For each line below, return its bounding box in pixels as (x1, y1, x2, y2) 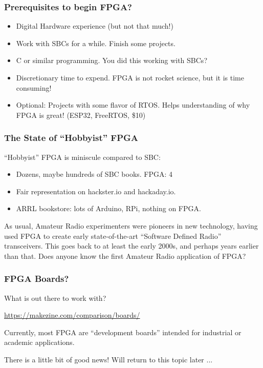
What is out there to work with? (4, 292, 106, 303)
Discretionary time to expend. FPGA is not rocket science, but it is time (16, 72, 244, 83)
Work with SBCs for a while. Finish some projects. (16, 37, 176, 48)
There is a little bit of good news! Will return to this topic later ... (4, 354, 213, 364)
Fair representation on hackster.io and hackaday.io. (16, 186, 176, 196)
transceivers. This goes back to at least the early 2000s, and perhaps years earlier (4, 240, 259, 251)
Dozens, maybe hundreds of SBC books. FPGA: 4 (16, 169, 173, 179)
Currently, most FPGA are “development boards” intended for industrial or (4, 326, 242, 337)
